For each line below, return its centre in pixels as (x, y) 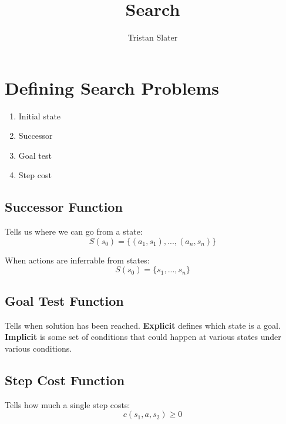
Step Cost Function (65, 380)
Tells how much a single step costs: (68, 404)
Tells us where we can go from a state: (74, 231)
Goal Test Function (64, 300)
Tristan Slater (153, 37)
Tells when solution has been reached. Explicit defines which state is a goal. (143, 325)
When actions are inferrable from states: (77, 260)
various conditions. (38, 348)
